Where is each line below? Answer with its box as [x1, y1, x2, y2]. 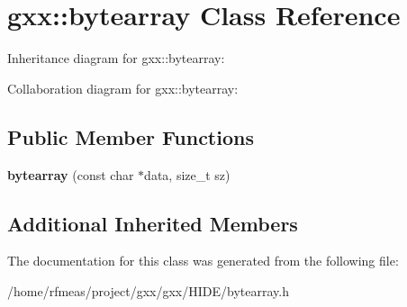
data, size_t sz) [144, 165, 231, 184]
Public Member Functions [7, 122, 254, 150]
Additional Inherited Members [7, 209, 298, 237]
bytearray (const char [7, 165, 134, 184]
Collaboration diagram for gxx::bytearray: [7, 78, 239, 97]
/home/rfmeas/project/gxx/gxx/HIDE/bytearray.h [7, 281, 289, 300]
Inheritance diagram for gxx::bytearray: [7, 49, 225, 68]
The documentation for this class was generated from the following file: [7, 251, 399, 270]
